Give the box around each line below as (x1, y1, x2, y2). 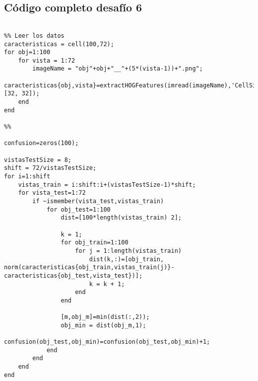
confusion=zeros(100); (4, 140, 79, 147)
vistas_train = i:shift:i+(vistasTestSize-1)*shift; (18, 181, 196, 188)
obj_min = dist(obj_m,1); (61, 321, 146, 329)
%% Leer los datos (4, 32, 64, 39)
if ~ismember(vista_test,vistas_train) (32, 197, 164, 205)
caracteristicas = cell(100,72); (4, 40, 114, 48)
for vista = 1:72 (18, 57, 75, 64)
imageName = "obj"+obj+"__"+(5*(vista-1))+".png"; (32, 65, 203, 73)
